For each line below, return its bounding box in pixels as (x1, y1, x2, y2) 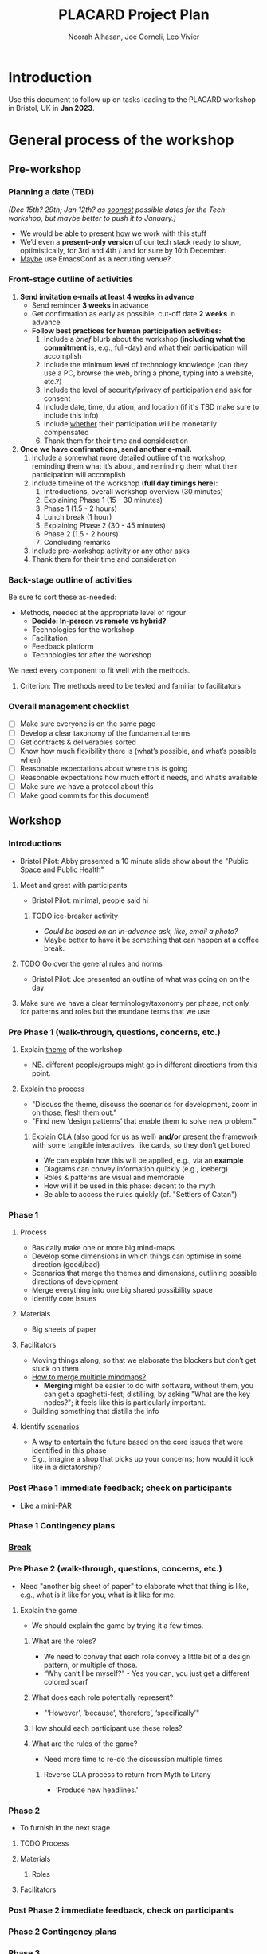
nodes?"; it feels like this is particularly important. (43, 1398, 206, 1407)
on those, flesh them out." (31, 1108, 117, 1117)
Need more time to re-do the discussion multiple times (43, 1754, 223, 1764)
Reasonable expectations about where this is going (19, 763, 188, 773)
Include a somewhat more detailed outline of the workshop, (31, 453, 227, 462)
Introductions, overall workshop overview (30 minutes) (43, 486, 224, 496)
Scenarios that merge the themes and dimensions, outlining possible (31, 1269, 257, 1278)
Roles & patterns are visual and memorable (43, 1172, 185, 1182)
